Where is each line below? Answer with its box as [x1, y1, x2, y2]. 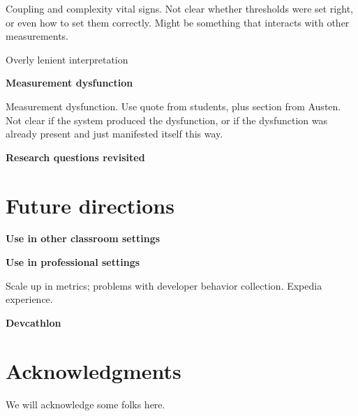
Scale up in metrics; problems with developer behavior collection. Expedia [6, 278, 322, 292]
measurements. [6, 29, 69, 43]
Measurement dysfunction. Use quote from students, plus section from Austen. [6, 98, 341, 113]
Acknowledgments [6, 356, 181, 385]
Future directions [6, 191, 174, 219]
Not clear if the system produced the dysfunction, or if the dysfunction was [6, 112, 327, 127]
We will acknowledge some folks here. [6, 396, 165, 411]
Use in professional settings [6, 255, 140, 269]
